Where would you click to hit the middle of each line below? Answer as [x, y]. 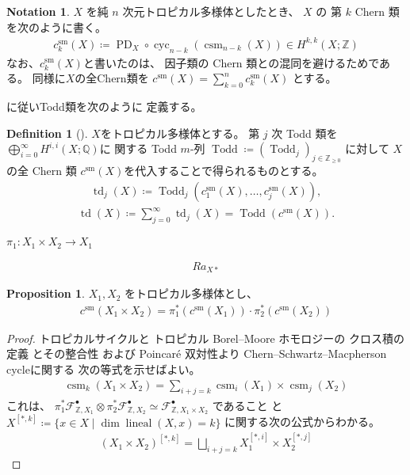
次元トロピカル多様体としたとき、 [211, 11]
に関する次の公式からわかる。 [303, 422]
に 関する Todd [138, 148]
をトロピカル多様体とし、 [192, 293]
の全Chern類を [112, 78]
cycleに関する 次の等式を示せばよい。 [103, 369]
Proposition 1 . [46, 293]
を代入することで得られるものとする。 [224, 171]
